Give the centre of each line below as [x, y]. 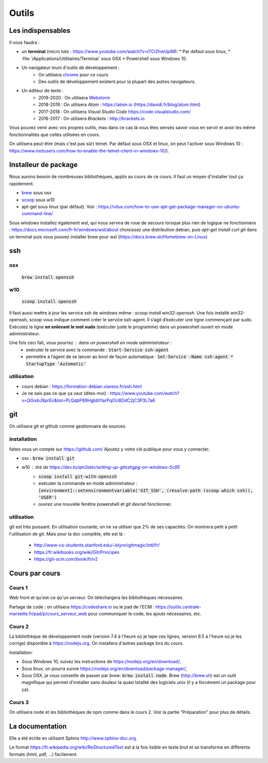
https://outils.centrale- [178, 607]
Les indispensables [40, 31]
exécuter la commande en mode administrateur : [88, 483]
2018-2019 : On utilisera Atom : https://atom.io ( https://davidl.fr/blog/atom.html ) [120, 105]
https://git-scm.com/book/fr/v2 [66, 559]
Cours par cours [35, 573]
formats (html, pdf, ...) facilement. [43, 754]
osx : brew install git [48, 458]
